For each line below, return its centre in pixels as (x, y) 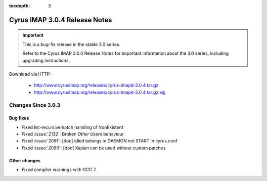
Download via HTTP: (30, 74)
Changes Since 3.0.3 (35, 105)
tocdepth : (20, 6)
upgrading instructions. (46, 60)
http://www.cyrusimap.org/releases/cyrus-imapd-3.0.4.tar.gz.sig (100, 92)
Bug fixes (19, 118)
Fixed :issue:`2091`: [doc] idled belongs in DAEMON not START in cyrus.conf (99, 141)
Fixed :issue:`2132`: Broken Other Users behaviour (73, 134)
